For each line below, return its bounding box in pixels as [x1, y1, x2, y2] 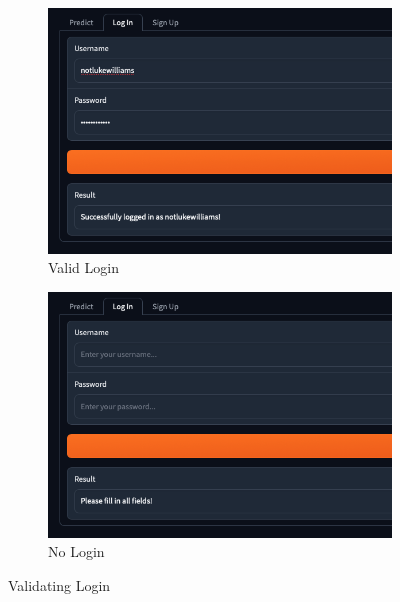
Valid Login [48, 257, 119, 278]
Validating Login [8, 574, 111, 595]
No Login [48, 541, 105, 562]
